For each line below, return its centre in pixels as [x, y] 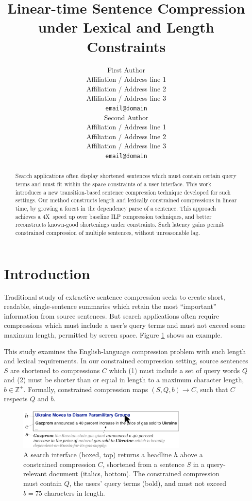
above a [192, 455]
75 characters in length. [70, 492]
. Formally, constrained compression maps [86, 389]
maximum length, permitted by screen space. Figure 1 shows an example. [113, 334]
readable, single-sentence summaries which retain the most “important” [110, 306]
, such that [212, 389]
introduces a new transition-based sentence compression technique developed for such [123, 192]
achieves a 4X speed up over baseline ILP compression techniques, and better [113, 216]
